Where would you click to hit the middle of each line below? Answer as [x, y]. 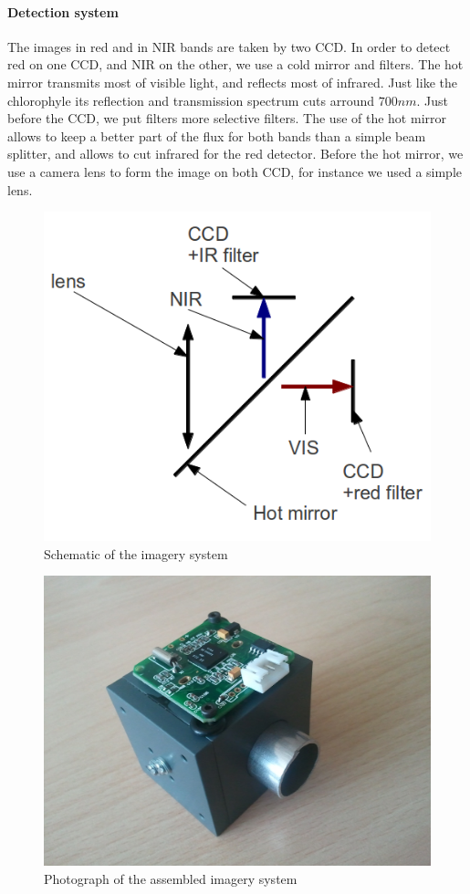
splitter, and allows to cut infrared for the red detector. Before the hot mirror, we [235, 154]
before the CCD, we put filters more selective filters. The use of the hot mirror [227, 118]
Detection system [63, 11]
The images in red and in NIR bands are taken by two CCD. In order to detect [229, 46]
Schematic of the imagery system [136, 553]
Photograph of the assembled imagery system [171, 878]
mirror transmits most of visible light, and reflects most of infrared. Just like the [232, 82]
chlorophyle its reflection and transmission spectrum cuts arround [191, 100]
